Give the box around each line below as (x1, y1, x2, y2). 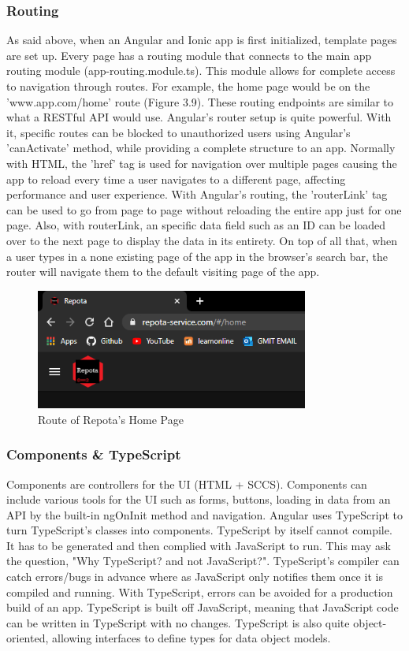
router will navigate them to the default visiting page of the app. (6, 263, 320, 280)
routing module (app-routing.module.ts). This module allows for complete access (6, 62, 396, 79)
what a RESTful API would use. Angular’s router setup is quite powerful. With (6, 109, 392, 125)
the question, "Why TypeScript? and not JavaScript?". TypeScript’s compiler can (6, 552, 400, 569)
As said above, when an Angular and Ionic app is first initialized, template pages (6, 32, 397, 48)
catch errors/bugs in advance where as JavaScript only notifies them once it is (6, 568, 383, 585)
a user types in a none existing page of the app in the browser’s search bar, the (6, 247, 389, 264)
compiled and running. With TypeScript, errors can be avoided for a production (6, 583, 393, 600)
